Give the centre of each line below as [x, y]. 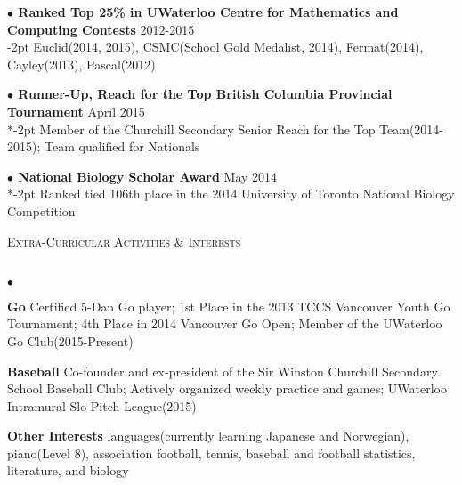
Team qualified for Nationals [122, 146]
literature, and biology [68, 470]
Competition [41, 210]
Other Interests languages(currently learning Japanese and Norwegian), [208, 436]
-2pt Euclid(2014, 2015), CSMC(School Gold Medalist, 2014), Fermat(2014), [215, 47]
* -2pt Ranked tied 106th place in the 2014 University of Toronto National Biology [231, 194]
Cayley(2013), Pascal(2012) [81, 64]
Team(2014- [412, 129]
